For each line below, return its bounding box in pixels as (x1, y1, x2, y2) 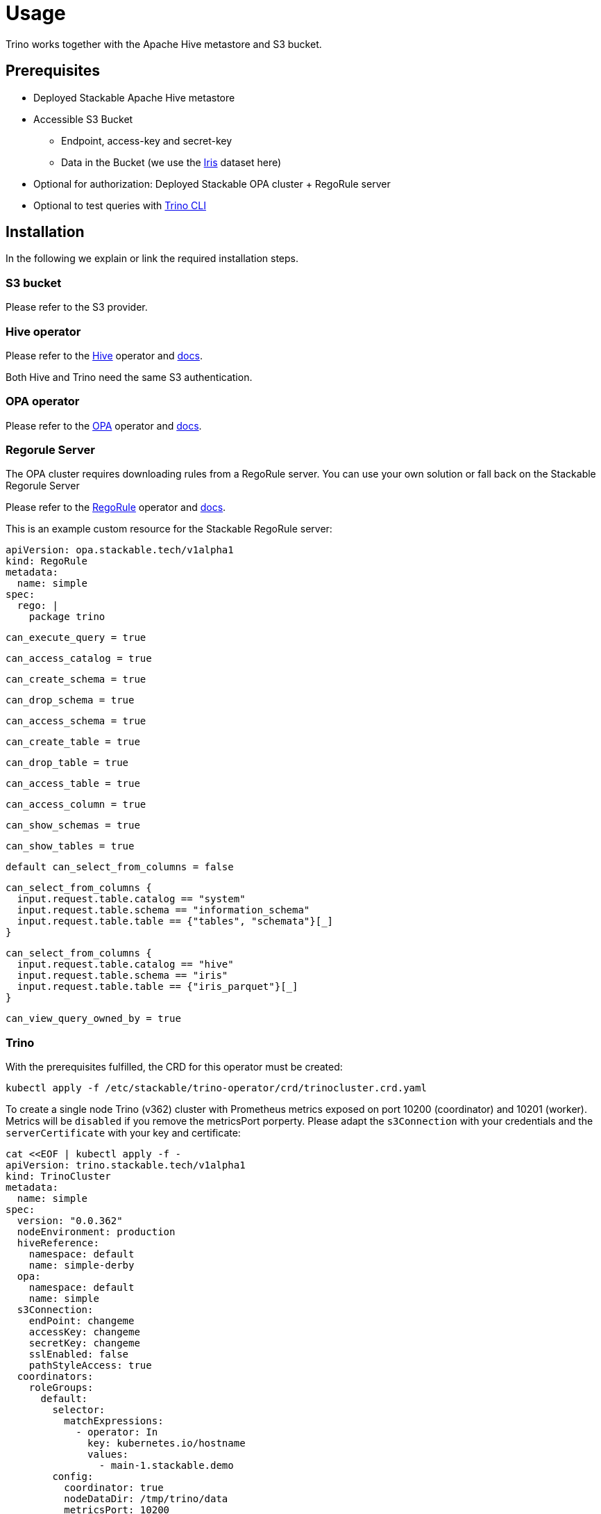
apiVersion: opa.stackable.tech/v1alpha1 (6, 544, 234, 556)
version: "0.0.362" (17, 1215, 123, 1227)
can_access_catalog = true (6, 653, 152, 665)
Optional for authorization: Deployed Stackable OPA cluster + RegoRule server (33, 177, 391, 190)
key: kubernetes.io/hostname (87, 1438, 246, 1449)
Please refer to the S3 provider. (6, 301, 148, 314)
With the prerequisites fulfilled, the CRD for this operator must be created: (6, 1061, 343, 1073)
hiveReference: (17, 1237, 99, 1249)
